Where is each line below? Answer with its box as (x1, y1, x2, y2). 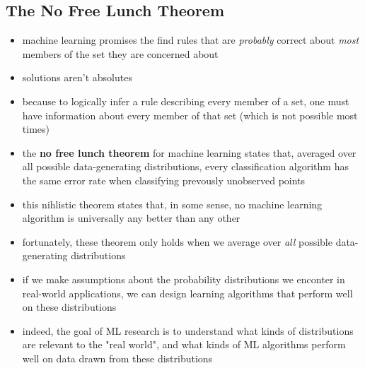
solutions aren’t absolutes (22, 70, 132, 85)
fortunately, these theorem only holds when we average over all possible (22, 234, 332, 249)
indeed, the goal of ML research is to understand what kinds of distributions (22, 323, 354, 338)
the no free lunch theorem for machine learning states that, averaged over (22, 145, 357, 160)
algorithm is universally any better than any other (22, 210, 241, 225)
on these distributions (22, 299, 117, 314)
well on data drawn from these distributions (22, 350, 213, 365)
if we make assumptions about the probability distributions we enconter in (22, 271, 345, 286)
